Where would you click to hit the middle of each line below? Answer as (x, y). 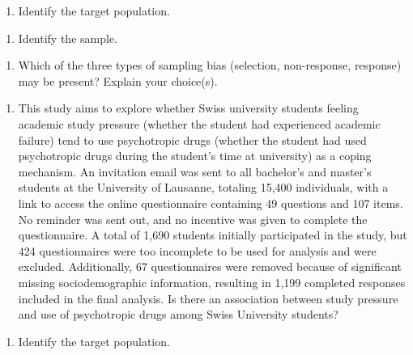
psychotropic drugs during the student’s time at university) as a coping (195, 156)
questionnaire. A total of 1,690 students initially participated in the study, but (213, 235)
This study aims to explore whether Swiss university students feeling (188, 108)
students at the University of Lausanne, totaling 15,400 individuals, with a (203, 187)
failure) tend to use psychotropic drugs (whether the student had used (192, 139)
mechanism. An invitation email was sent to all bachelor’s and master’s (195, 171)
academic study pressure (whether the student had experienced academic (199, 123)
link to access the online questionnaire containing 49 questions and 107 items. (211, 203)
